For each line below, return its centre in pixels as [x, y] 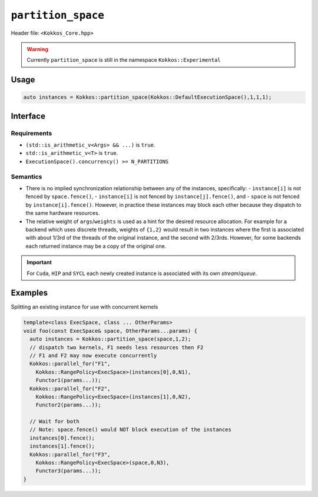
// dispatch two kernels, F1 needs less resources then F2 [117, 347]
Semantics [26, 177]
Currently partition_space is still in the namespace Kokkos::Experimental [124, 60]
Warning [37, 49]
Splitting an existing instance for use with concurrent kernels [85, 307]
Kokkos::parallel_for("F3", [70, 454]
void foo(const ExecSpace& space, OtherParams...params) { [110, 331]
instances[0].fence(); [62, 438]
